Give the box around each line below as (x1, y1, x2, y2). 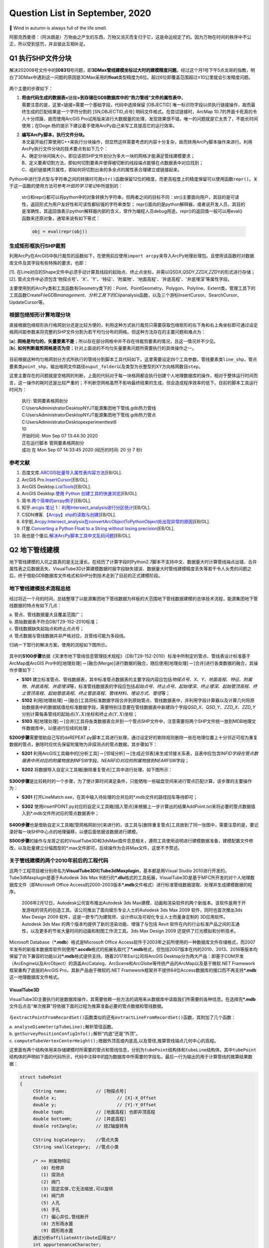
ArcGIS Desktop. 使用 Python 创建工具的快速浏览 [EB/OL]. (21, 491, 138, 497)
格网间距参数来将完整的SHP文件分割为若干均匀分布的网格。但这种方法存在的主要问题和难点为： (9, 329, 206, 335)
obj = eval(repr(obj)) (32, 229, 88, 234)
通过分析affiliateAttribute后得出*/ (32, 1235, 117, 1241)
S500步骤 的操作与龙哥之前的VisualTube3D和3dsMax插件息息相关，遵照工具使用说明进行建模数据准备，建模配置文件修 (9, 838, 254, 844)
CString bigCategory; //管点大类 (32, 1137, 119, 1143)
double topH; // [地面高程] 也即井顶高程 (32, 1109, 155, 1115)
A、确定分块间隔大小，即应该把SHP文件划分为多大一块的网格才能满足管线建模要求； (21, 153, 195, 159)
